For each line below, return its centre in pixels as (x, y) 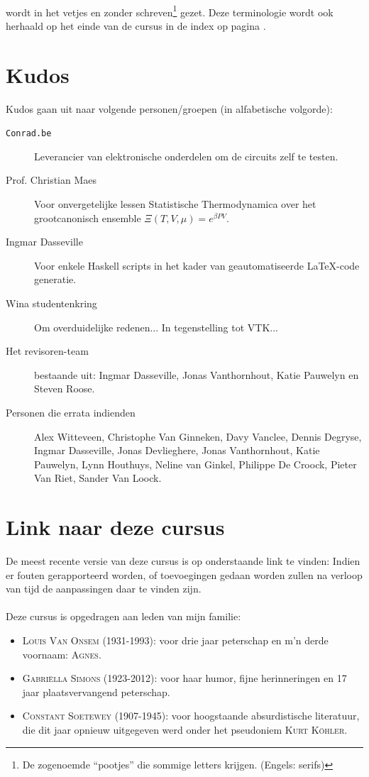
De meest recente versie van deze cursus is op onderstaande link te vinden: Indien (183, 561)
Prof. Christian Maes (51, 180)
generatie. (55, 279)
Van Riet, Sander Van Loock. (98, 478)
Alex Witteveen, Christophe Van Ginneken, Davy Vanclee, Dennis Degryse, (198, 436)
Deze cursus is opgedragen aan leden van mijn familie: (123, 616)
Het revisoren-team (47, 351)
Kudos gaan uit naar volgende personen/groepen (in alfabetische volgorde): (169, 108)
